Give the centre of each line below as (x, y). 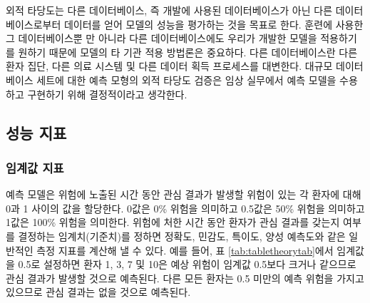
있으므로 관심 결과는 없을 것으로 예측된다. (98, 292)
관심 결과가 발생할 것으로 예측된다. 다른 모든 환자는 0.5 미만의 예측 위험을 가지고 (185, 278)
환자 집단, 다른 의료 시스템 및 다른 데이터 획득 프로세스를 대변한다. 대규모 (169, 66)
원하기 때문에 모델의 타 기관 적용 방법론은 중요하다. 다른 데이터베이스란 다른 (188, 52)
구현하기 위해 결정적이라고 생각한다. (107, 94)
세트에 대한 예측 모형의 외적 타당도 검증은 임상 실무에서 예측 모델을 (186, 79)
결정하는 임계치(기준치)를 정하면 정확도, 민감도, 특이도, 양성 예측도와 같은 (182, 236)
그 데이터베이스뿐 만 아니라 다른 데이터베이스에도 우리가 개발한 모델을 (161, 38)
